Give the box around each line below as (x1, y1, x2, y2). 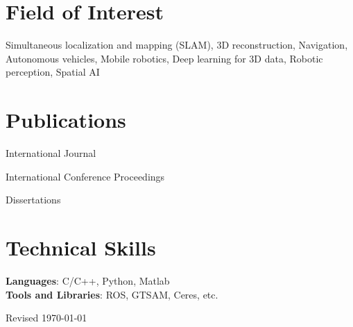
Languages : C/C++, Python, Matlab (6, 273, 170, 287)
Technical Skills (6, 233, 156, 261)
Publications (6, 106, 126, 134)
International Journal (6, 146, 96, 160)
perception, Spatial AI (6, 65, 100, 79)
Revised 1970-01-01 (6, 310, 87, 325)
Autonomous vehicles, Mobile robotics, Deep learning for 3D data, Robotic (6, 51, 323, 65)
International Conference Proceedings (6, 169, 165, 183)
